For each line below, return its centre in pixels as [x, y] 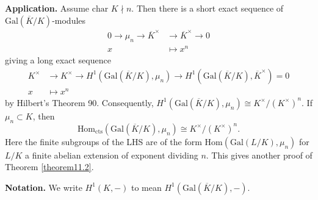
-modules [69, 20]
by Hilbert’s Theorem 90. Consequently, [79, 102]
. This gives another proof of [259, 155]
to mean [146, 187]
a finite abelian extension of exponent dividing [112, 155]
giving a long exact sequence [58, 60]
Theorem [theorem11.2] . [49, 167]
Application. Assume [47, 8]
